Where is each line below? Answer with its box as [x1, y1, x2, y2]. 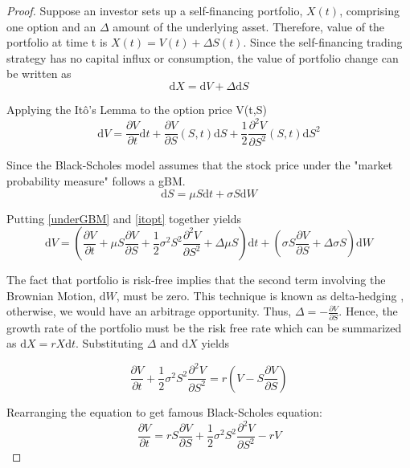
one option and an [6, 18, 96, 35]
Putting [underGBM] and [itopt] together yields [6, 210, 242, 226]
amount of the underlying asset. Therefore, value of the [113, 18, 385, 35]
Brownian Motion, [6, 287, 96, 303]
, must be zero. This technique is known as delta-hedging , [116, 287, 404, 303]
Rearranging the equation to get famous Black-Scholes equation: [6, 403, 323, 420]
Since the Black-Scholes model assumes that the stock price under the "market [6, 157, 393, 173]
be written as [6, 65, 72, 82]
